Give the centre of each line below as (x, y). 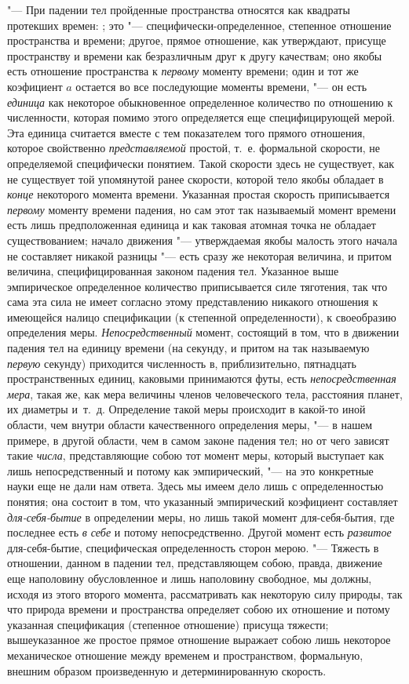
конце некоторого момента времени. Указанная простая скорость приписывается (199, 194)
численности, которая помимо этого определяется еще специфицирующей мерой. (201, 117)
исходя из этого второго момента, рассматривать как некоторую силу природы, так (205, 593)
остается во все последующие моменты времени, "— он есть (221, 86)
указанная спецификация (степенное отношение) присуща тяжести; (168, 624)
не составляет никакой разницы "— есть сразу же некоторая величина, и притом (199, 255)
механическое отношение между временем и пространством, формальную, (185, 655)
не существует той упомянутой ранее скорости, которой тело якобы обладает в (195, 178)
